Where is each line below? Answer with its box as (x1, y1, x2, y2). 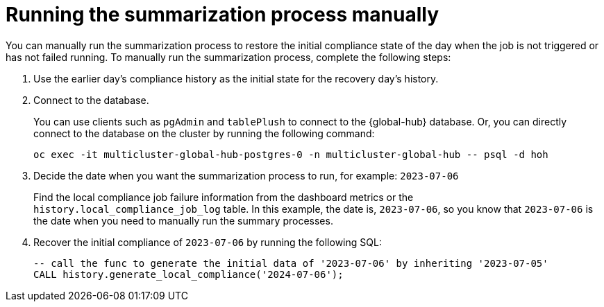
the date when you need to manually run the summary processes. (33, 214, 333, 227)
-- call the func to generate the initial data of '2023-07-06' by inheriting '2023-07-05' (33, 257, 548, 269)
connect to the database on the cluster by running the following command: (33, 127, 375, 139)
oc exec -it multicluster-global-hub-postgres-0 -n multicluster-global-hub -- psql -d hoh (33, 148, 548, 160)
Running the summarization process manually (6, 3, 439, 26)
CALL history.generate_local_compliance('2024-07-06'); (33, 268, 344, 280)
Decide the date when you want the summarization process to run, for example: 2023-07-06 (33, 169, 459, 182)
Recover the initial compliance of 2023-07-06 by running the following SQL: (33, 236, 382, 248)
